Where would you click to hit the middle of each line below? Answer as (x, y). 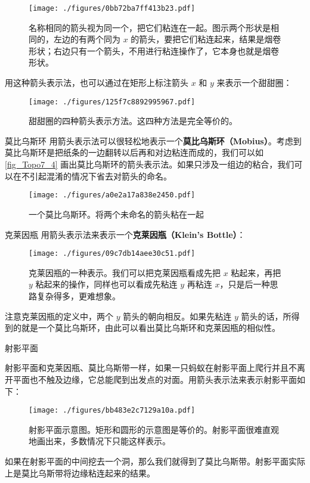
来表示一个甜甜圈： (254, 83)
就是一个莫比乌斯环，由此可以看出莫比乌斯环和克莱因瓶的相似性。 (151, 328)
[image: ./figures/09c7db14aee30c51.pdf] (112, 254)
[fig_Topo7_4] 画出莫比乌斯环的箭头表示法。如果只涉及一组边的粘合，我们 (150, 164)
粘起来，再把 (256, 272)
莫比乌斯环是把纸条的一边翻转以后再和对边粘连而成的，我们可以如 (134, 152)
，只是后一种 (245, 284)
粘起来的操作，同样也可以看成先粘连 (106, 284)
